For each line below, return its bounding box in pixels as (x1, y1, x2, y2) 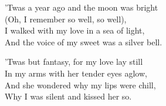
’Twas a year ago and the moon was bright (5, 1, 158, 13)
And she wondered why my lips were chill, (5, 78, 156, 91)
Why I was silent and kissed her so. (5, 90, 132, 102)
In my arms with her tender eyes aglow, (5, 67, 147, 79)
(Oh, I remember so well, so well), (5, 12, 127, 25)
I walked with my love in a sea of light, (5, 24, 145, 37)
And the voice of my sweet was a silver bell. (5, 35, 162, 48)
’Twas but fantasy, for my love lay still (5, 55, 143, 68)
